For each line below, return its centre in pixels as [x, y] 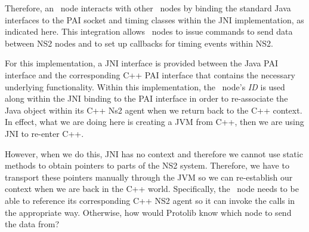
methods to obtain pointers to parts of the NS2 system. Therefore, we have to [147, 165]
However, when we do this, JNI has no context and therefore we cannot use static [154, 153]
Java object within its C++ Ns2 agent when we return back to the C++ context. [154, 110]
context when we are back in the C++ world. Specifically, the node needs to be [152, 189]
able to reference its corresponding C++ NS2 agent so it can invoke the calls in [150, 200]
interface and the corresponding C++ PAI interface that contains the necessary [150, 74]
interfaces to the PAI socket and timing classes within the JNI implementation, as [154, 19]
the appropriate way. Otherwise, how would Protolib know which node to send [148, 212]
